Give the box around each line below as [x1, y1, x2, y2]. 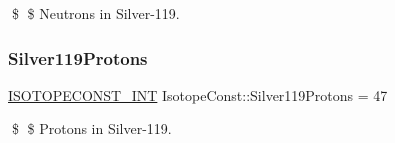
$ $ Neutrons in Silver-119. [11, 3, 180, 23]
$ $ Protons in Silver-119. [11, 118, 172, 139]
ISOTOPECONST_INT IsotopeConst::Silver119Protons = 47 [8, 84, 388, 105]
